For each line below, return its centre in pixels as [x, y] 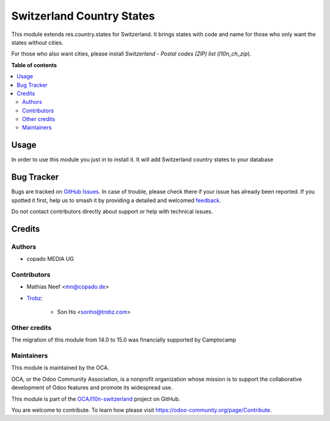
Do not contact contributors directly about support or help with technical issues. [112, 211]
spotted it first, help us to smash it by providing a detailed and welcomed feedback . [116, 200]
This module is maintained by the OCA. [60, 368]
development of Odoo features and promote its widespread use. [92, 387]
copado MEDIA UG [50, 259]
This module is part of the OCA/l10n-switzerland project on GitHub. [96, 399]
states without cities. [37, 42]
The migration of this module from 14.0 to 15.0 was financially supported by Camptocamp [124, 340]
